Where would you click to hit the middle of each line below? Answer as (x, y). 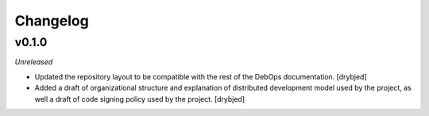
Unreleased (34, 62)
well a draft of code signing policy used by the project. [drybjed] (140, 99)
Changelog (52, 21)
